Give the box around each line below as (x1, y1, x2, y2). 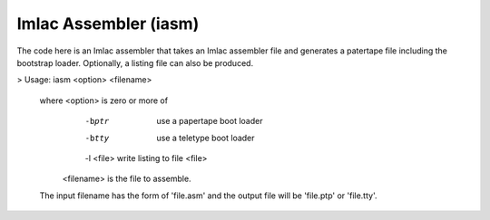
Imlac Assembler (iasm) (16, 14, 200, 33)
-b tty (84, 132, 110, 143)
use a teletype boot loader (156, 132, 255, 143)
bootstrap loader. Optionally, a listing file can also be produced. (16, 57, 254, 68)
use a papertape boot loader (156, 116, 263, 127)
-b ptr (84, 116, 110, 127)
